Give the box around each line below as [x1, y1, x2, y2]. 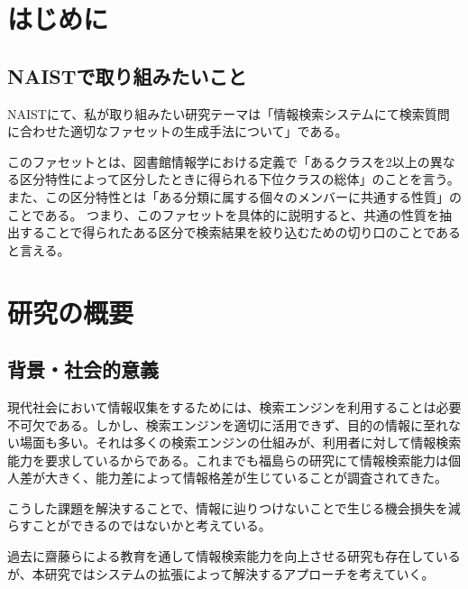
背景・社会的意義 [7, 355, 159, 383]
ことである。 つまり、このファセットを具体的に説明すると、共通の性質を [7, 205, 439, 224]
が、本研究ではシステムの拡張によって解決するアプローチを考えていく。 [7, 564, 435, 583]
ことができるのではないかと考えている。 [32, 516, 271, 535]
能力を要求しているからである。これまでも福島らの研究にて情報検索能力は [7, 450, 449, 469]
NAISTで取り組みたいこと [7, 61, 247, 89]
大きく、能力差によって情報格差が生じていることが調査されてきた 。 [44, 468, 448, 487]
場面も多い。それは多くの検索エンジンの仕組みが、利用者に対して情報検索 [19, 433, 462, 452]
